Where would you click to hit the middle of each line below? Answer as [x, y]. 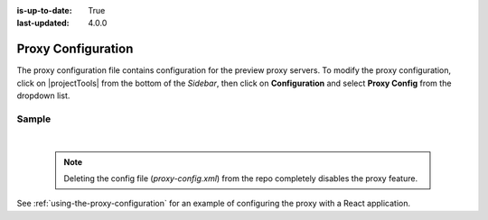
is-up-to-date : [44, 10]
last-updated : [43, 23]
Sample [34, 119]
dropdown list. [43, 96]
